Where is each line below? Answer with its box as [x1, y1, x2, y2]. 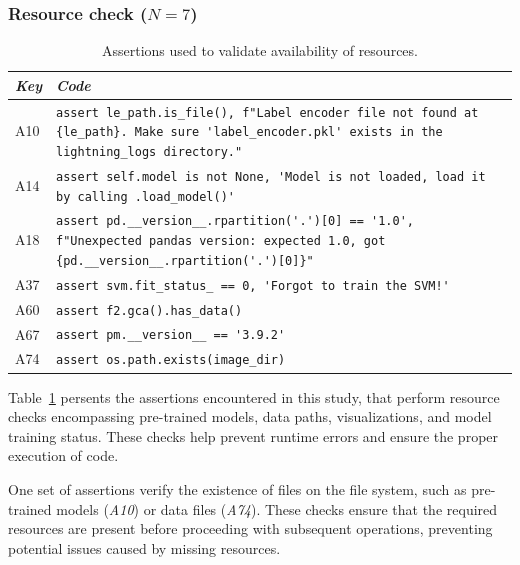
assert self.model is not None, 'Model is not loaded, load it [56, 169, 486, 184]
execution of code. [8, 445, 119, 466]
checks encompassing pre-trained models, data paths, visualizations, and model [8, 406, 492, 427]
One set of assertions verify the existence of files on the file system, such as [8, 478, 467, 499]
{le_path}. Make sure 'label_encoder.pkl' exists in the [56, 125, 443, 140]
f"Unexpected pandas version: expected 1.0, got [56, 234, 386, 249]
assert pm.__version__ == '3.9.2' [56, 328, 286, 343]
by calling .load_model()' [56, 189, 236, 204]
